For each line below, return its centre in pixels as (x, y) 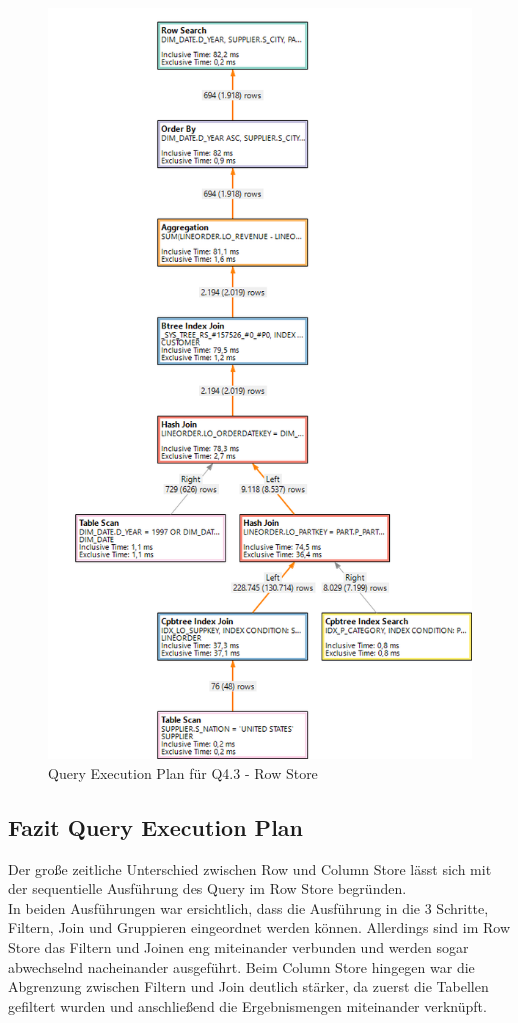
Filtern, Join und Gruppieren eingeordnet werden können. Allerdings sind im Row (259, 927)
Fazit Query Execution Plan (155, 826)
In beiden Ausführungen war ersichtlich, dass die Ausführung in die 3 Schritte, (248, 907)
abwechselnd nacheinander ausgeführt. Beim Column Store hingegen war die (241, 966)
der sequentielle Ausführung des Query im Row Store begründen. (207, 888)
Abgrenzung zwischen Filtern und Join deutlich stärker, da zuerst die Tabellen (248, 986)
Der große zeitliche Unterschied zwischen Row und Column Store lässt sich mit (250, 868)
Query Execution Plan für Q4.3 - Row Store (183, 772)
